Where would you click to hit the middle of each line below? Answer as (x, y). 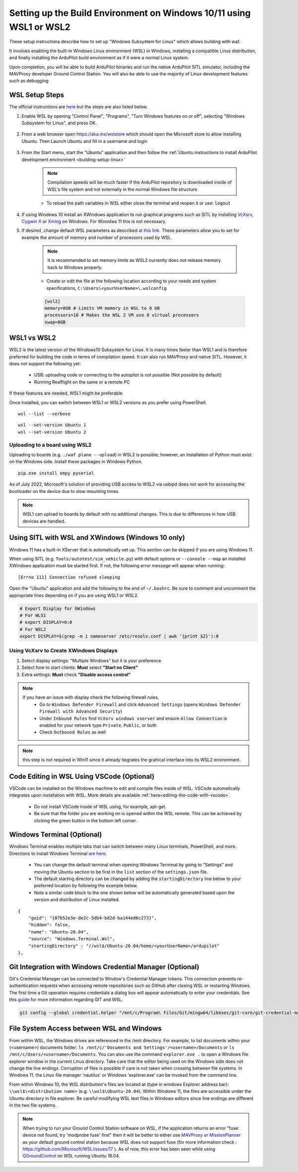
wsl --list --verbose (44, 414)
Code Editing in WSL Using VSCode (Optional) (82, 776)
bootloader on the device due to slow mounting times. (64, 491)
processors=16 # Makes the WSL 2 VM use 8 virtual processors (122, 315)
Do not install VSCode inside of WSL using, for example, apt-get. (100, 806)
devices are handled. (44, 521)
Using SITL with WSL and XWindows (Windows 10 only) (97, 538)
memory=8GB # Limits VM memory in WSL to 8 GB (102, 308)
